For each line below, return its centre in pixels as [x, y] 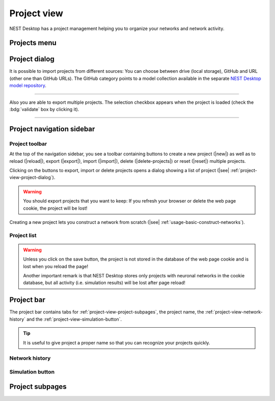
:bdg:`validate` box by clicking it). [44, 109]
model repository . [28, 85]
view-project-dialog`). [32, 178]
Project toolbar [28, 144]
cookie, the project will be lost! [55, 208]
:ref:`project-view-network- [234, 312]
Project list [23, 235]
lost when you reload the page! [56, 266]
